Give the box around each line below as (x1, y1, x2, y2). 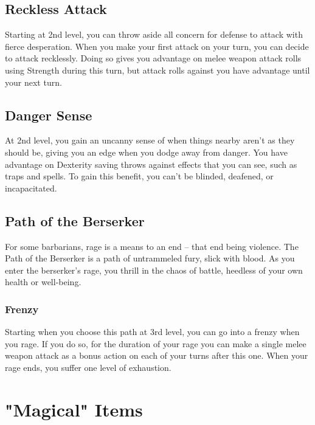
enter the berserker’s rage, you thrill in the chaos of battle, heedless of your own (5, 263, 303, 276)
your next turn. (5, 75, 62, 88)
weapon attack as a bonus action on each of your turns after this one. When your (5, 349, 308, 362)
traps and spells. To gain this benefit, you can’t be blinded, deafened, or (5, 170, 274, 182)
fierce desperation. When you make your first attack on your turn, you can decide (5, 40, 309, 52)
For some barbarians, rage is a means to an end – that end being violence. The (5, 240, 299, 252)
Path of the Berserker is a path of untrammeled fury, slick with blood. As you (5, 252, 295, 264)
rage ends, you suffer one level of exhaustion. (5, 361, 171, 373)
